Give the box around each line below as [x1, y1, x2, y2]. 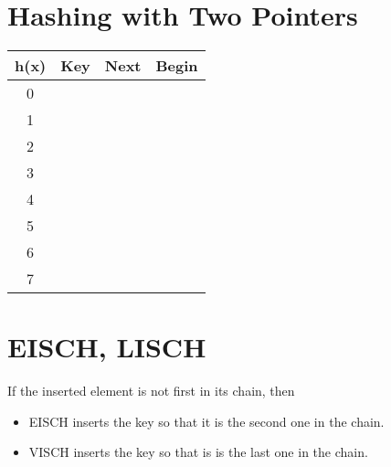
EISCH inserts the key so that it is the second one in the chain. [28, 411, 385, 430]
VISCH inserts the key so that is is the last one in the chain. [28, 442, 368, 462]
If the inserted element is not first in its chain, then [7, 381, 295, 400]
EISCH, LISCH [7, 328, 206, 366]
